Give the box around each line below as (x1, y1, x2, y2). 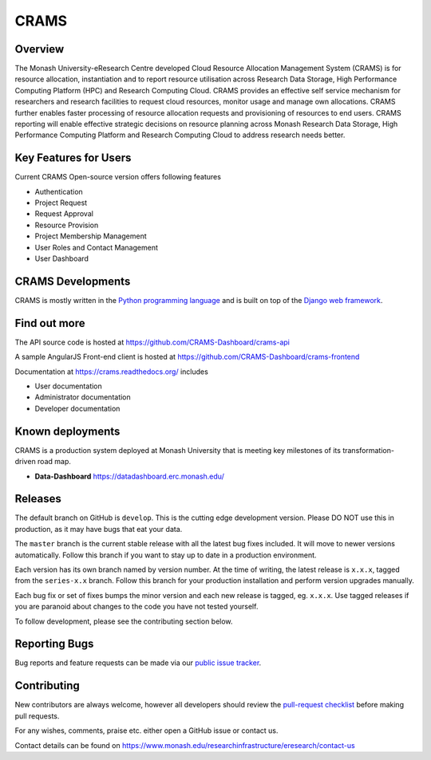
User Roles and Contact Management (34, 242, 159, 252)
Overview (14, 42, 65, 56)
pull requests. (14, 711, 60, 721)
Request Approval (34, 209, 93, 219)
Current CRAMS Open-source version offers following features (14, 172, 221, 182)
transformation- (342, 445, 395, 455)
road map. (37, 457, 72, 467)
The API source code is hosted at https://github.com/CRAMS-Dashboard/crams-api (14, 337, 291, 347)
